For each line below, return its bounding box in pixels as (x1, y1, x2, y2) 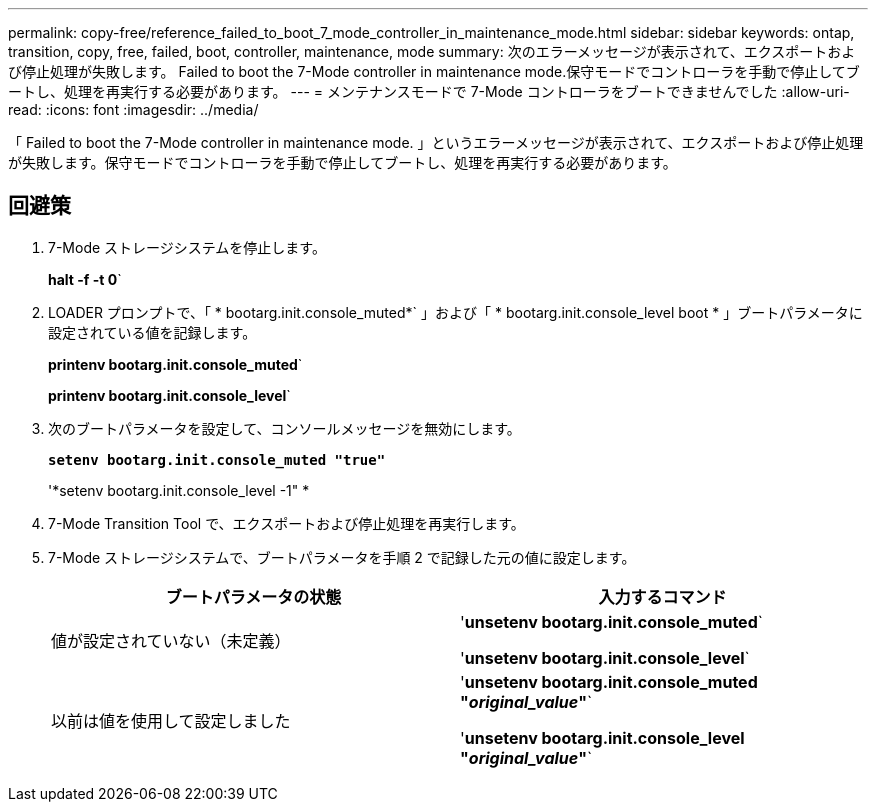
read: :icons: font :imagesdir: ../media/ (8, 101, 259, 118)
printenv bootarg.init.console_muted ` (48, 355, 303, 373)
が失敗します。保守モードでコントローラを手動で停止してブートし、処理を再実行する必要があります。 (8, 154, 677, 171)
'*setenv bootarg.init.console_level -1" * (48, 481, 310, 499)
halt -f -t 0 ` (48, 270, 122, 288)
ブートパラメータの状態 (165, 586, 342, 607)
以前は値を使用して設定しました (51, 710, 291, 731)
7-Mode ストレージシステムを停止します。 (48, 238, 326, 256)
